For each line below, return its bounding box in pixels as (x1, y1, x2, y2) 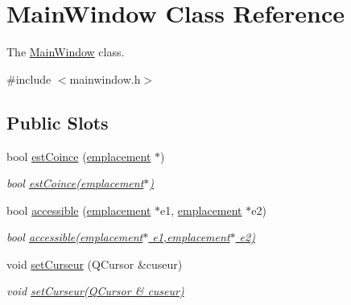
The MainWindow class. (6, 43, 125, 60)
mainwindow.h (69, 70, 141, 87)
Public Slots (6, 109, 109, 134)
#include (6, 70, 52, 87)
